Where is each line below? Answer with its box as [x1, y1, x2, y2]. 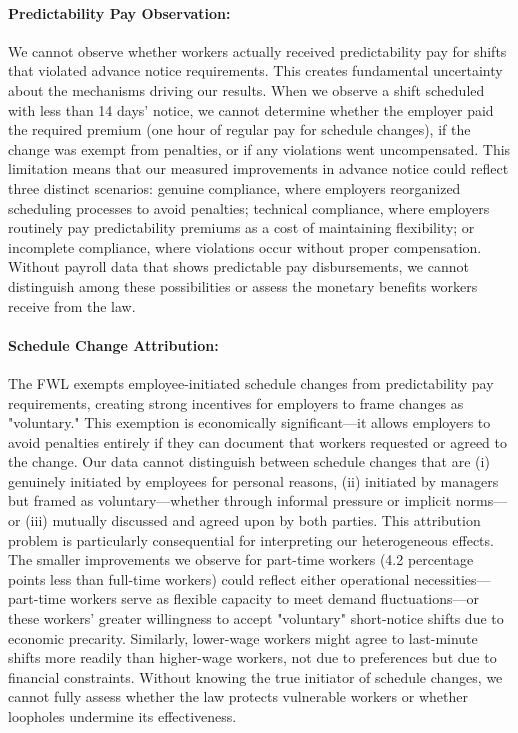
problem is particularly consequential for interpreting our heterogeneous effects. [8, 529, 494, 550]
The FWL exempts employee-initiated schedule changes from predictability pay [8, 372, 494, 393]
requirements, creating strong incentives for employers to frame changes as [8, 392, 464, 413]
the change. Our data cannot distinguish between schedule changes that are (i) [8, 451, 490, 472]
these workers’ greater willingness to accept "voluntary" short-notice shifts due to [8, 608, 504, 629]
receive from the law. [8, 295, 136, 316]
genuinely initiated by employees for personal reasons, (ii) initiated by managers [8, 470, 499, 491]
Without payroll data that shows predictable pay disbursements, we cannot [8, 256, 469, 277]
